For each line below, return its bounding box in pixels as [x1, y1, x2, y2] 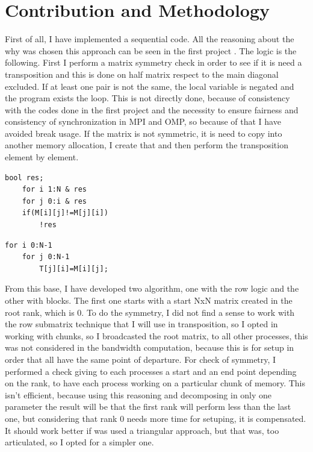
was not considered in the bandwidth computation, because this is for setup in [5, 341, 294, 354]
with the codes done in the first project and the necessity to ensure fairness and [5, 103, 299, 116]
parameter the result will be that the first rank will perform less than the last [5, 400, 291, 413]
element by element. [5, 151, 79, 163]
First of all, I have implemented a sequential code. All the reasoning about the [5, 33, 294, 45]
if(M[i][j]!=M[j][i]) [22, 209, 108, 218]
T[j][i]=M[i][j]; [39, 264, 108, 273]
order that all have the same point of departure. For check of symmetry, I [5, 353, 276, 365]
